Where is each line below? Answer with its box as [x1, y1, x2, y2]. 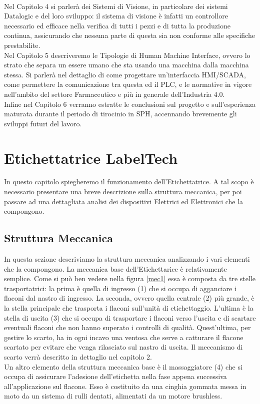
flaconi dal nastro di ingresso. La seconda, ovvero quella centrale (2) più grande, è [4, 293, 254, 303]
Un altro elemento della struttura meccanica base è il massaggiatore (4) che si [4, 361, 242, 372]
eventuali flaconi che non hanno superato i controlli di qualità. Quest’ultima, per [4, 322, 251, 333]
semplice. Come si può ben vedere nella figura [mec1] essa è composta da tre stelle [4, 273, 255, 284]
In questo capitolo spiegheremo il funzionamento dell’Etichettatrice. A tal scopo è [4, 176, 254, 187]
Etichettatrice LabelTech [4, 147, 178, 168]
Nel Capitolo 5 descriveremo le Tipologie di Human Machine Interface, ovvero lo [4, 49, 250, 60]
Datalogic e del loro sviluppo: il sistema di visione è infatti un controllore [4, 10, 228, 21]
